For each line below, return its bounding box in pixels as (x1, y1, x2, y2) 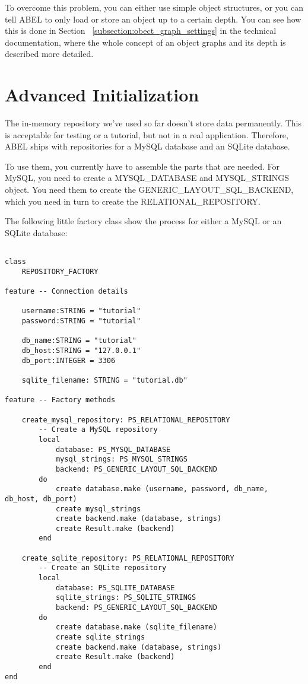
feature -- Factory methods (5, 396, 116, 405)
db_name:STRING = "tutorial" (21, 336, 136, 345)
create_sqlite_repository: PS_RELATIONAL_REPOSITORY (21, 553, 234, 562)
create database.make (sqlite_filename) (55, 623, 217, 632)
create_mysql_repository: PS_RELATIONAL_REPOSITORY (21, 415, 230, 424)
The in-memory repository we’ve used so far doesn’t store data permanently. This (5, 117, 302, 129)
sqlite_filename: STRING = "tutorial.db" (21, 376, 188, 384)
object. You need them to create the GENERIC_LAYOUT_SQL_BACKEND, (5, 183, 294, 196)
